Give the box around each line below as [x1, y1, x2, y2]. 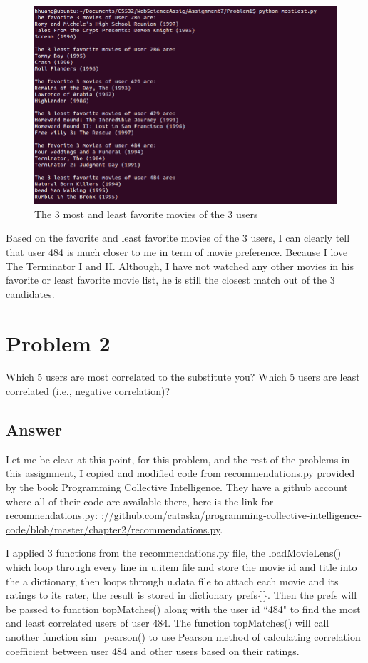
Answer [6, 418, 63, 441]
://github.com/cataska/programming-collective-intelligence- [101, 508, 362, 523]
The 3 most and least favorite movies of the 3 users [34, 206, 258, 221]
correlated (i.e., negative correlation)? [6, 384, 170, 399]
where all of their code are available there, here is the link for [6, 493, 274, 508]
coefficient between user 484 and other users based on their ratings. [6, 643, 300, 658]
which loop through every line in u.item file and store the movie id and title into [6, 560, 357, 574]
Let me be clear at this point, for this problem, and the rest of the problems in [6, 451, 350, 466]
